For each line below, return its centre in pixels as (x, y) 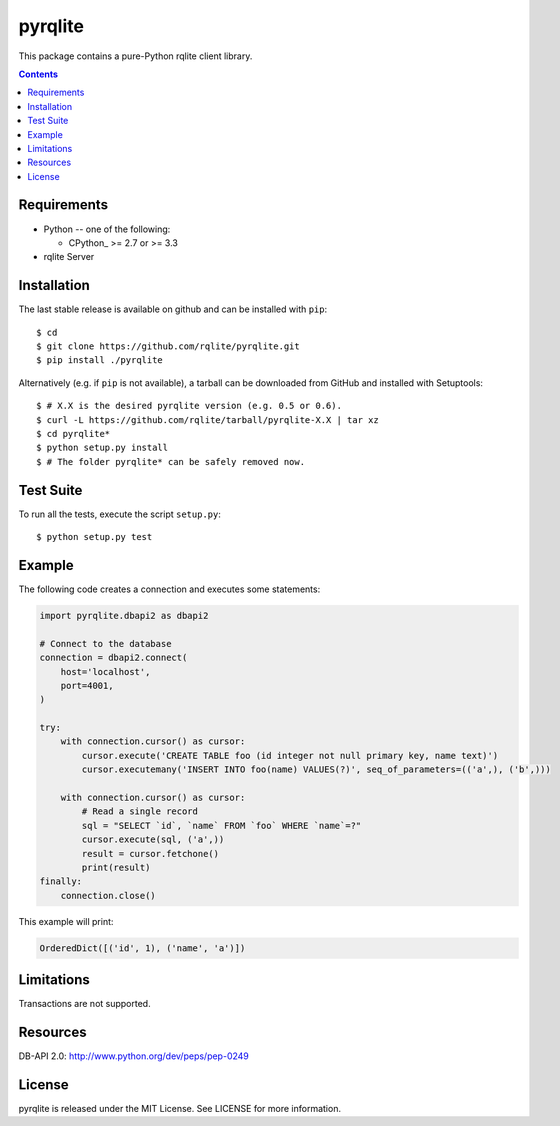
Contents (38, 74)
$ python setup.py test (94, 537)
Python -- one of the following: (107, 229)
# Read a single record (140, 811)
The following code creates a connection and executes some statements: (169, 589)
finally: (61, 881)
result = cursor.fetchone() (150, 853)
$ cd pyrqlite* (73, 433)
